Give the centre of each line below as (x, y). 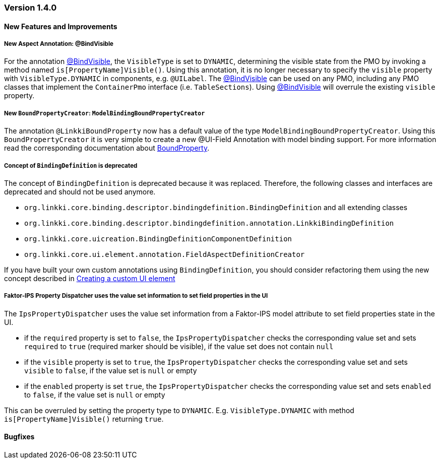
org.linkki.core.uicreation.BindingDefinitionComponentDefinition (158, 239)
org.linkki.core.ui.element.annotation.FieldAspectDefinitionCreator (165, 254)
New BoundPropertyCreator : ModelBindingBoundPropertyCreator (105, 113)
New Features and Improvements (61, 26)
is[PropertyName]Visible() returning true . (84, 419)
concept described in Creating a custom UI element (90, 278)
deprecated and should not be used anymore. (80, 191)
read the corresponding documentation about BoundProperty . (107, 148)
